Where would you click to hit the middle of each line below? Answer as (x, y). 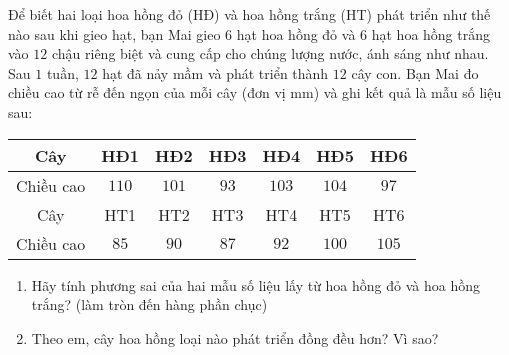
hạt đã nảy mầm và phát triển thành (215, 72)
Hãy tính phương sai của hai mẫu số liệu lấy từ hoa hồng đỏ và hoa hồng (255, 284)
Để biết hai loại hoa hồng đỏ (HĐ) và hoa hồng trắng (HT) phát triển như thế (249, 14)
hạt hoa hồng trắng (430, 33)
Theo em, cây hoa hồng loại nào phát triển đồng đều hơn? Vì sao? (235, 337)
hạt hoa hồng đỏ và (296, 33)
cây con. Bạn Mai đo (415, 72)
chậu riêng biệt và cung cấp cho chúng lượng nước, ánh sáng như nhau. (270, 53)
